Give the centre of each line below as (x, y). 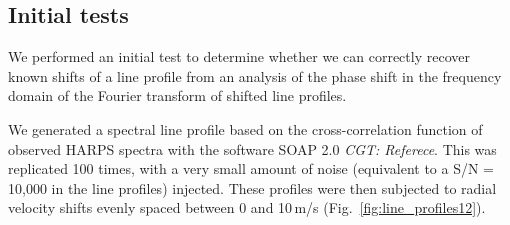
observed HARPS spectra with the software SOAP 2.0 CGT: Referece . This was (252, 148)
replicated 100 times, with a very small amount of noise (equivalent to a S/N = (251, 168)
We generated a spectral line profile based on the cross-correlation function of (245, 128)
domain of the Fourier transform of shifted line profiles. (177, 95)
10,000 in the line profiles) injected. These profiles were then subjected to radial (252, 187)
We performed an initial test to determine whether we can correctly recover (239, 56)
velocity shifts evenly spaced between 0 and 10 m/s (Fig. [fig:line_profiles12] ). (247, 207)
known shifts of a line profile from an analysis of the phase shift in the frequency (255, 75)
